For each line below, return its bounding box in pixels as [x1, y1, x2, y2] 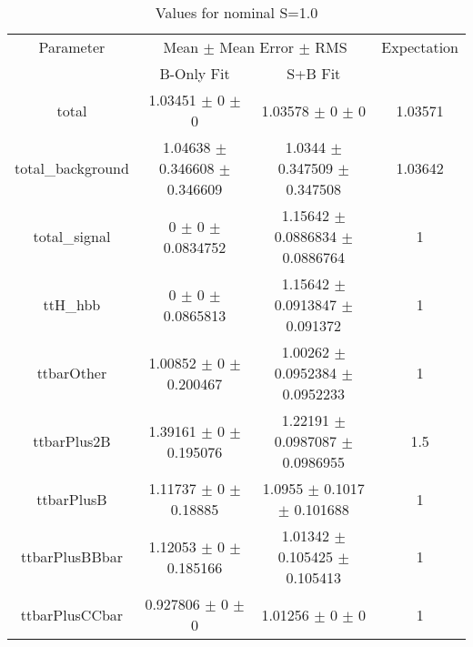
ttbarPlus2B [33, 430, 111, 451]
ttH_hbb [43, 294, 101, 315]
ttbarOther [36, 362, 107, 383]
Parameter [38, 36, 106, 57]
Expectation [381, 36, 458, 57]
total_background [15, 157, 129, 178]
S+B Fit [287, 63, 341, 84]
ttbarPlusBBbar [20, 546, 123, 567]
